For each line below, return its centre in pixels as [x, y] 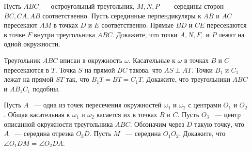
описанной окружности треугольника [58, 124]
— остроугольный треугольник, [88, 6]
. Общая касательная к [37, 114]
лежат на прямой [29, 79]
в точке [15, 34]
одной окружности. [32, 44]
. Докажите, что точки [145, 34]
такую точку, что [220, 124]
